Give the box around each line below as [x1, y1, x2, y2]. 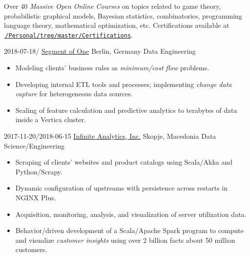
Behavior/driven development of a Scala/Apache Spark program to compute [15, 225, 244, 235]
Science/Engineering [4, 140, 64, 150]
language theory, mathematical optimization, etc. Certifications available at [4, 20, 229, 30]
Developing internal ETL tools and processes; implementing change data [15, 79, 232, 89]
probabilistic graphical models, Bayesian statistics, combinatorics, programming [4, 10, 242, 21]
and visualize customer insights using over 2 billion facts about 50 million [15, 235, 235, 245]
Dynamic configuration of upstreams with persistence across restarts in [15, 183, 228, 193]
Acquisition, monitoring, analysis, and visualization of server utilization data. [15, 209, 247, 219]
